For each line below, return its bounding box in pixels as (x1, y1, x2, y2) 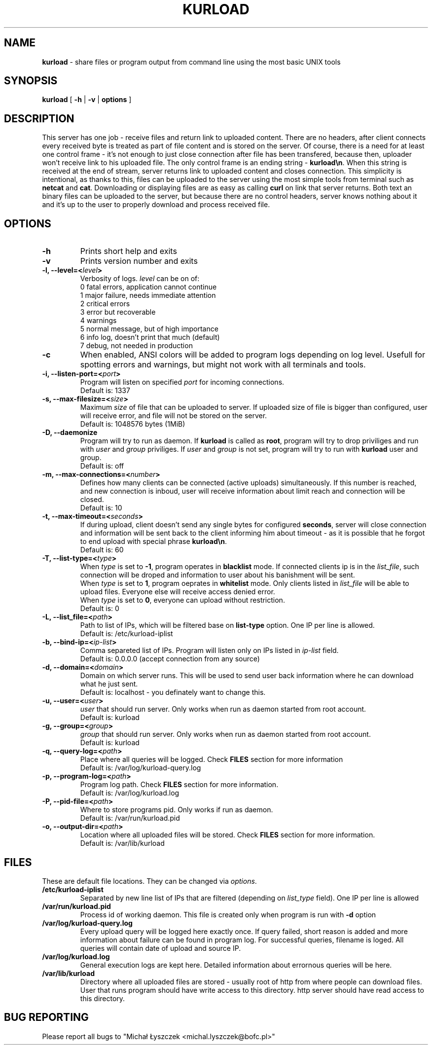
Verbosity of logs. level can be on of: (80, 274, 200, 283)
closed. (80, 495, 104, 504)
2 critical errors (80, 299, 130, 308)
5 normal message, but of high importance (80, 325, 218, 333)
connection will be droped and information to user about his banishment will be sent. (80, 571, 355, 579)
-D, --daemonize (42, 428, 98, 437)
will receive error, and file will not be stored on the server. (80, 411, 267, 420)
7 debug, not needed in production (80, 341, 193, 350)
